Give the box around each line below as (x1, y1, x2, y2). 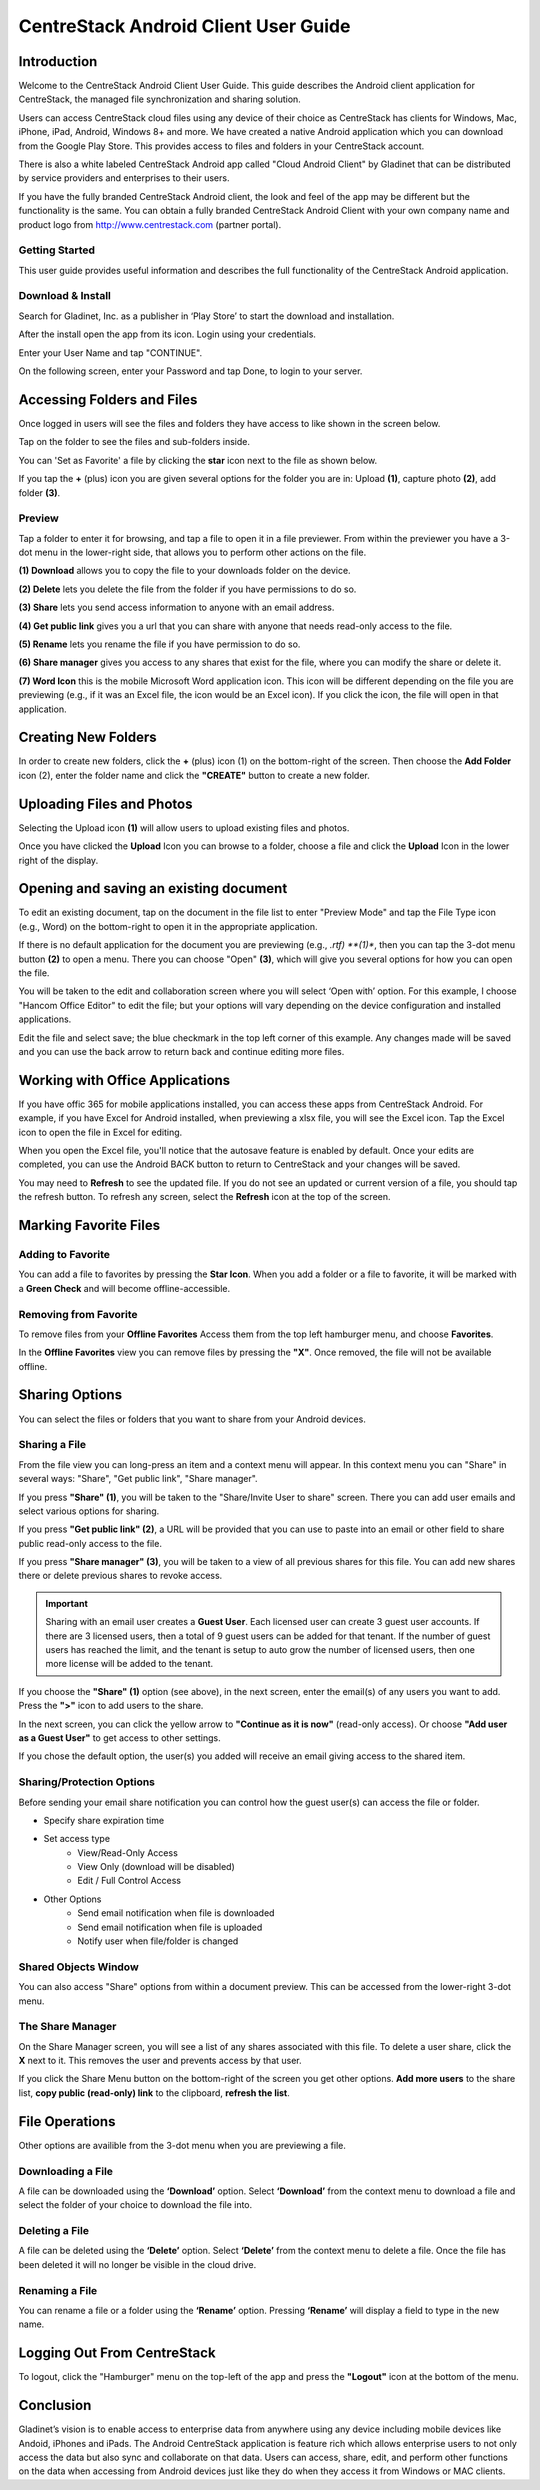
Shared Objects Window (18, 1960, 139, 1974)
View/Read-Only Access (77, 1846, 179, 1859)
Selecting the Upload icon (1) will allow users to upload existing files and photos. (18, 821, 350, 834)
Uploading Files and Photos (18, 795, 193, 812)
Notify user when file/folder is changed (77, 1935, 239, 1947)
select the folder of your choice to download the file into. (18, 2199, 253, 2211)
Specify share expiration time (43, 1814, 165, 1826)
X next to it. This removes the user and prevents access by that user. (18, 2055, 302, 2067)
